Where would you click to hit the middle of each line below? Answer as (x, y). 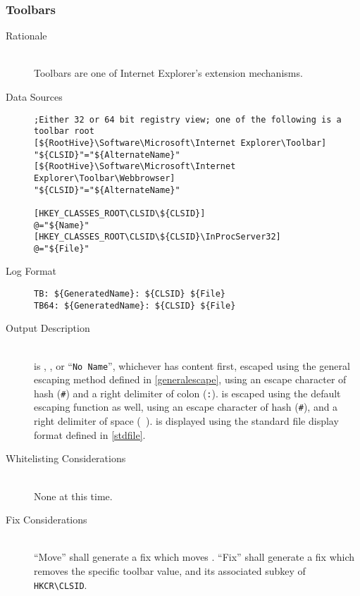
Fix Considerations (46, 520)
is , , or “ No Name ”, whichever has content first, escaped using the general (192, 365)
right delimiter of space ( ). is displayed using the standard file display (186, 421)
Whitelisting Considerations (66, 458)
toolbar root (64, 131)
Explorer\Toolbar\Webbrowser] (105, 178)
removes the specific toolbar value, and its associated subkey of (170, 570)
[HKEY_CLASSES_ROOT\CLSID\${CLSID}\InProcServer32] (157, 237)
